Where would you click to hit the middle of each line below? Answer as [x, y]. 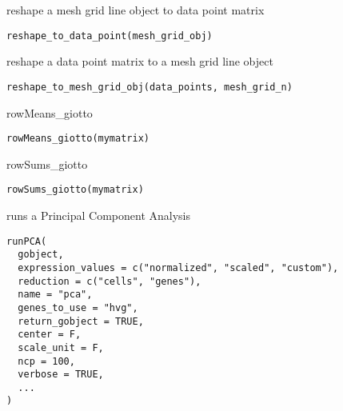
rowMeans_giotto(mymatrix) [78, 139]
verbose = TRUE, [61, 375]
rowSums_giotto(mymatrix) [75, 190]
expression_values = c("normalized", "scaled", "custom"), [178, 267]
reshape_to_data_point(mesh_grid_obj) [110, 36]
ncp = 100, [46, 361]
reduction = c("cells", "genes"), [110, 281]
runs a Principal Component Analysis [98, 215]
